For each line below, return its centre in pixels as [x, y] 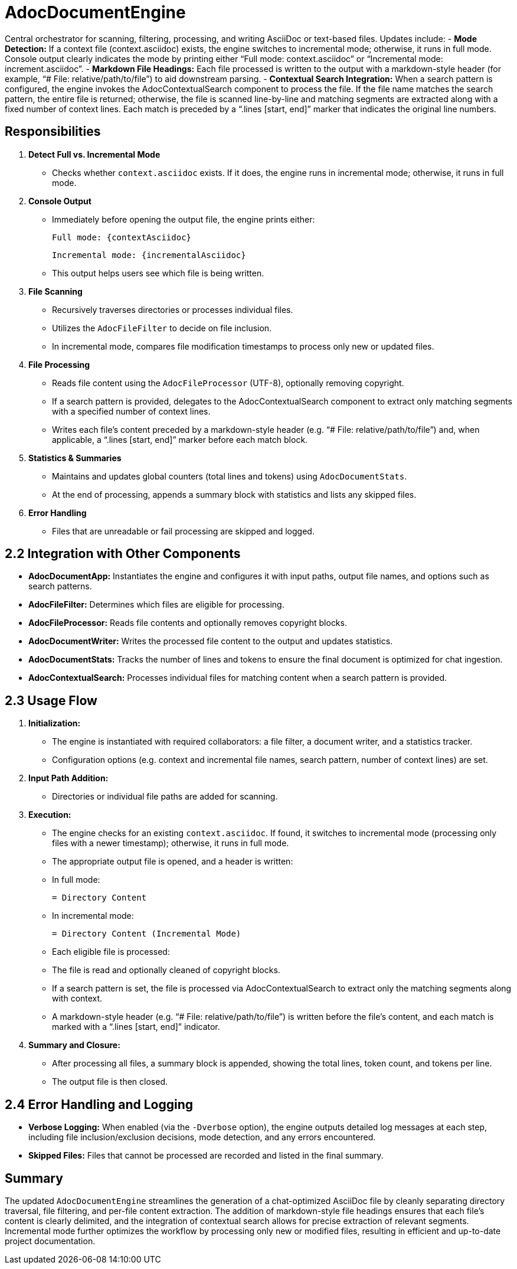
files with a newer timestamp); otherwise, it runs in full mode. [171, 843]
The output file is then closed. [110, 1082]
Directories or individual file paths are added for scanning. [165, 797]
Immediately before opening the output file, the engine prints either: [184, 219]
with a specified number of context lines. [131, 411]
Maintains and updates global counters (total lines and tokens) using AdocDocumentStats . [230, 476]
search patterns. [60, 586]
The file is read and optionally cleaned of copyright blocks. [166, 970]
